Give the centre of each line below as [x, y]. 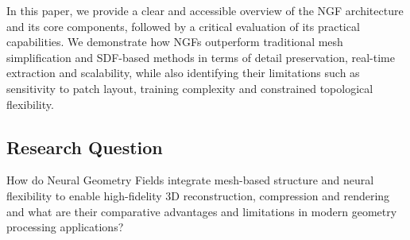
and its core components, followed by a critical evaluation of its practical [183, 26]
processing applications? [65, 227]
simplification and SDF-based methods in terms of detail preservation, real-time [201, 57]
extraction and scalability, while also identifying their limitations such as [183, 73]
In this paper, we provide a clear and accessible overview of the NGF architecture [205, 10]
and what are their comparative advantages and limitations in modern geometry [202, 211]
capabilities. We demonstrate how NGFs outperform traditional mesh [175, 42]
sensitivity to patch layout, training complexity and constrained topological [190, 88]
